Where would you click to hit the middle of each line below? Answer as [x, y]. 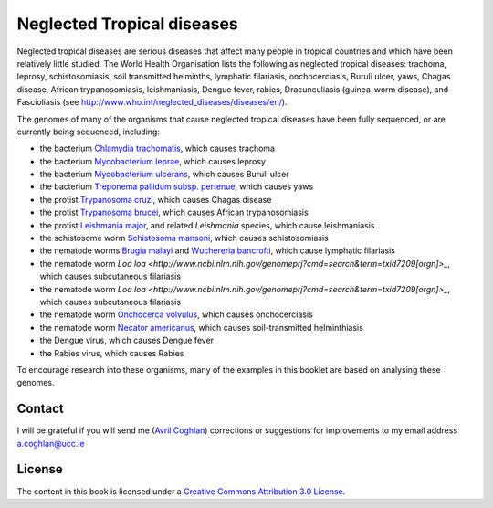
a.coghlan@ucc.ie [51, 443]
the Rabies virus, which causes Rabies [112, 353]
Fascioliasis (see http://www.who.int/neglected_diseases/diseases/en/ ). [152, 102]
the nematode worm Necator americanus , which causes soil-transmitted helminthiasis [202, 327]
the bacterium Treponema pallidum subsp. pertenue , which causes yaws [177, 186]
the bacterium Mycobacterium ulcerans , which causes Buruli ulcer [164, 175]
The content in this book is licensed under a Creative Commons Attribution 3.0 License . [181, 491]
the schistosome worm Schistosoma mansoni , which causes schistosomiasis [184, 238]
